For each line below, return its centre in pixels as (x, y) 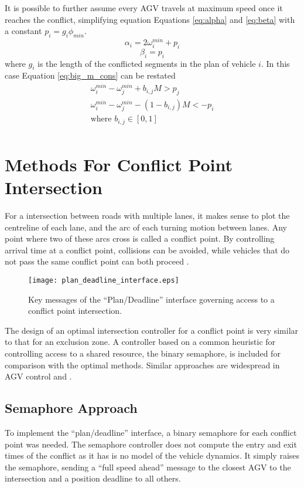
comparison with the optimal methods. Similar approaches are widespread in (142, 365)
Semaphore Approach (71, 408)
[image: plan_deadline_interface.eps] (104, 280)
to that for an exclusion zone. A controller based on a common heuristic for (140, 342)
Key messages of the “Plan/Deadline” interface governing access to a (151, 299)
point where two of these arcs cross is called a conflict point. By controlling (140, 238)
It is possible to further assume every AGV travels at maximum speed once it (144, 8)
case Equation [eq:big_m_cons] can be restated (90, 75)
